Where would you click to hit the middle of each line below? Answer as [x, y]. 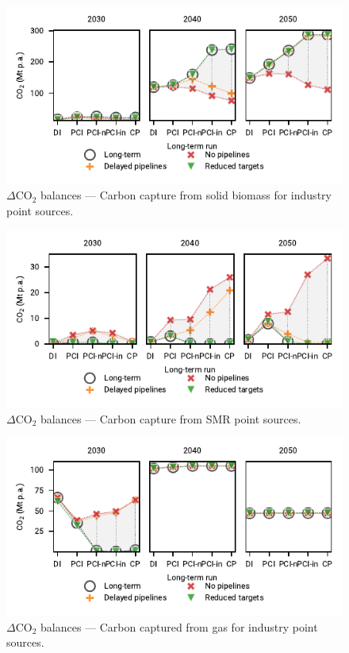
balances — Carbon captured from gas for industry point [179, 626]
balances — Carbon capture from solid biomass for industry [186, 195]
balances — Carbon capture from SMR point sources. [171, 418]
